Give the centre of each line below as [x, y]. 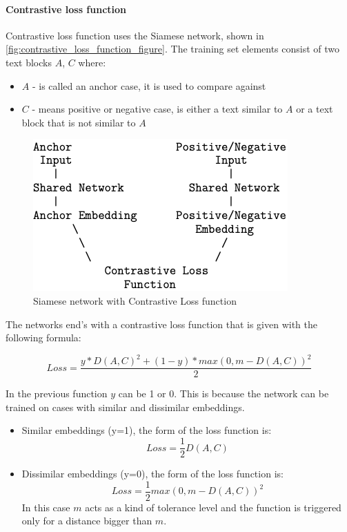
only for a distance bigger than [87, 521]
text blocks [29, 62]
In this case [46, 507]
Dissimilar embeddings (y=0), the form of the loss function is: [152, 474]
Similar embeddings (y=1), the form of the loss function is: [147, 430]
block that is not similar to [79, 122]
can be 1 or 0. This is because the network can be [224, 393]
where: [92, 62]
